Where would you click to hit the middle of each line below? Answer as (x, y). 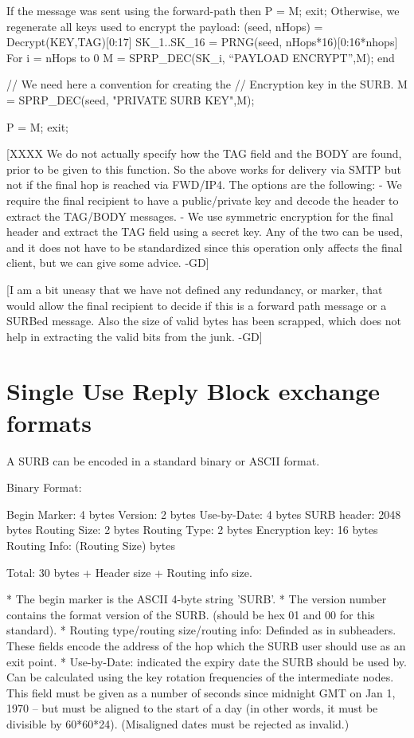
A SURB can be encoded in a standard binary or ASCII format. (163, 460)
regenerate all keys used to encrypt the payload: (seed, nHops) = (165, 26)
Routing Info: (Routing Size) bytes (91, 545)
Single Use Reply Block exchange (193, 391)
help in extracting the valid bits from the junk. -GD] (135, 336)
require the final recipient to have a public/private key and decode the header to (203, 200)
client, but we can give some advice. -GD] (108, 263)
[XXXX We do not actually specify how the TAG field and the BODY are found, (204, 153)
